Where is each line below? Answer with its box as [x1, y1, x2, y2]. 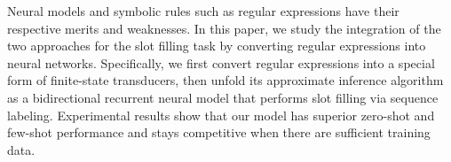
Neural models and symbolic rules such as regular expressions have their [7, 2, 400, 19]
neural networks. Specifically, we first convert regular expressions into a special [7, 53, 435, 72]
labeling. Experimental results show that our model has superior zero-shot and [7, 105, 435, 124]
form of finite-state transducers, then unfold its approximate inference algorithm [7, 71, 444, 89]
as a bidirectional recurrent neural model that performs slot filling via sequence [7, 88, 439, 106]
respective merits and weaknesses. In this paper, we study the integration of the [7, 19, 441, 37]
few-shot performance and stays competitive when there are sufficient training [7, 123, 431, 142]
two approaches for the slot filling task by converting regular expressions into [7, 36, 426, 55]
